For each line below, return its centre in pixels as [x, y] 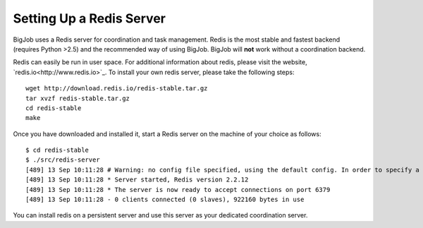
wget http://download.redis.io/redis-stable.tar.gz [117, 89]
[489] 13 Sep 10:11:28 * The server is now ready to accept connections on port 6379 [178, 190]
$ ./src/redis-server [63, 160]
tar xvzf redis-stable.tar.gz [78, 98]
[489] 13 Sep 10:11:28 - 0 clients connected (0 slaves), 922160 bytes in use [165, 200]
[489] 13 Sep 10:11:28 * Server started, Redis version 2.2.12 [137, 180]
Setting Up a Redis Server [89, 18]
